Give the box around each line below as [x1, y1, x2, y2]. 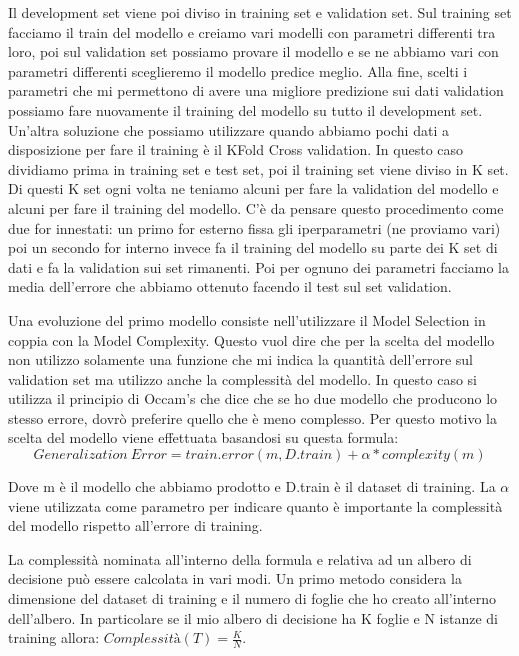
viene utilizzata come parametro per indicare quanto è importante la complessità [8, 495, 503, 516]
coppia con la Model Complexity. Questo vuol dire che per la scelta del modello [8, 329, 495, 350]
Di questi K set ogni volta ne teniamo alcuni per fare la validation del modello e [8, 178, 499, 199]
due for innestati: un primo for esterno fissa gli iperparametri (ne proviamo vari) [8, 217, 501, 238]
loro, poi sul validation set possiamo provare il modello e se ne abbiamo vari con [8, 41, 499, 62]
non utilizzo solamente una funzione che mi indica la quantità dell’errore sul [8, 349, 474, 370]
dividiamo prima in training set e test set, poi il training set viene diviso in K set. [8, 158, 509, 179]
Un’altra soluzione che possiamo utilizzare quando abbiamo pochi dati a [8, 119, 449, 140]
